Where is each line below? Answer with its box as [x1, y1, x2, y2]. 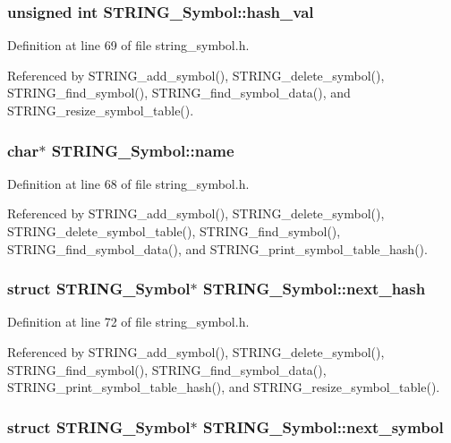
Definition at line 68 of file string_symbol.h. [7, 174, 250, 192]
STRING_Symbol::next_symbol [203, 415, 444, 438]
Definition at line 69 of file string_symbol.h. [7, 36, 250, 55]
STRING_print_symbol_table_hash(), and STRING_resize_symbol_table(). [7, 378, 440, 396]
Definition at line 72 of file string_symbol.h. [7, 312, 250, 331]
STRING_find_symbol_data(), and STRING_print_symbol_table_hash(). [7, 239, 428, 258]
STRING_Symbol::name [51, 139, 234, 161]
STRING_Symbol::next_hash [203, 277, 426, 300]
